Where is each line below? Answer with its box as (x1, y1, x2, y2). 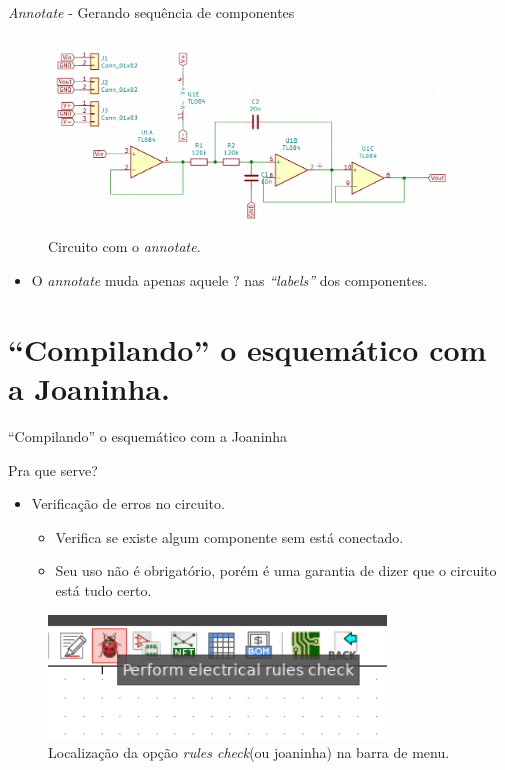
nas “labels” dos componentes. (244, 270, 428, 291)
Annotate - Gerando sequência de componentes (8, 2, 295, 22)
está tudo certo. (55, 579, 152, 600)
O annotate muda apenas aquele (31, 270, 229, 291)
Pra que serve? (8, 459, 98, 480)
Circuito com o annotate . (48, 236, 201, 257)
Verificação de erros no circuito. (31, 493, 225, 514)
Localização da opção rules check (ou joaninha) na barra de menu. (48, 742, 450, 763)
